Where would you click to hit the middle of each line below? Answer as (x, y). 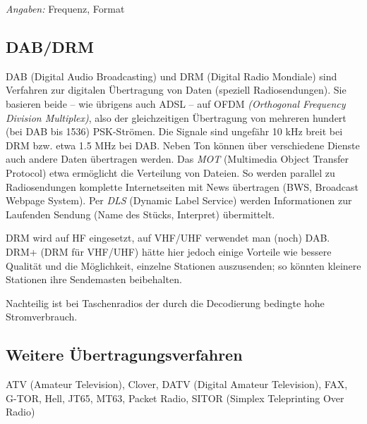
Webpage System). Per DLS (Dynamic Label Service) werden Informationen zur (179, 200)
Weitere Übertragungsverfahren (124, 355)
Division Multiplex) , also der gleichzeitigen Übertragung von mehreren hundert (176, 117)
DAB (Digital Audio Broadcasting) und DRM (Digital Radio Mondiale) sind (172, 76)
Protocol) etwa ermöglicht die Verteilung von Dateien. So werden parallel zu (170, 172)
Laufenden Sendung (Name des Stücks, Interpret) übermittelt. (140, 214)
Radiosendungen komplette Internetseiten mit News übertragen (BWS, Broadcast (182, 186)
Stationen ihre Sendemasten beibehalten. (94, 279)
